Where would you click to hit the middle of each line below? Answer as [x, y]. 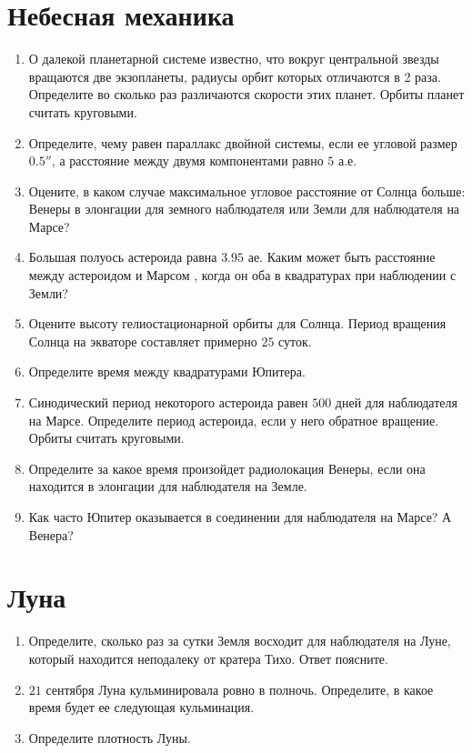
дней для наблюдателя [396, 402]
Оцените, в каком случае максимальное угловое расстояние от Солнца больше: [247, 191]
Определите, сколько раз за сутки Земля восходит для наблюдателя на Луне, [240, 641]
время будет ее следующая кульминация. [141, 707]
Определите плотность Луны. [110, 737]
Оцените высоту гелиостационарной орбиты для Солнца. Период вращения [237, 323]
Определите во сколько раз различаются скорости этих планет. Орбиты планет [246, 94]
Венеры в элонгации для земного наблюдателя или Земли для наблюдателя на [244, 209]
